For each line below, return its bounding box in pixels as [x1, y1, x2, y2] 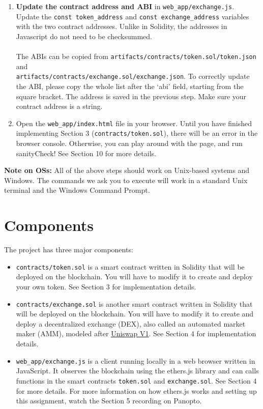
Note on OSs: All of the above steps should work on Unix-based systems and [4, 165, 250, 176]
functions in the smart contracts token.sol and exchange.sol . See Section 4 [16, 375, 257, 386]
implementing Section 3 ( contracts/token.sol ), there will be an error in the [16, 128, 258, 138]
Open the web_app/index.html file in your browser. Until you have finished [16, 118, 252, 128]
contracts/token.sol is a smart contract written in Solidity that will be [16, 261, 245, 272]
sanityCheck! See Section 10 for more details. [16, 148, 156, 158]
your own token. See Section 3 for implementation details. [16, 281, 196, 292]
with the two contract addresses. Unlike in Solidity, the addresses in [16, 21, 227, 32]
